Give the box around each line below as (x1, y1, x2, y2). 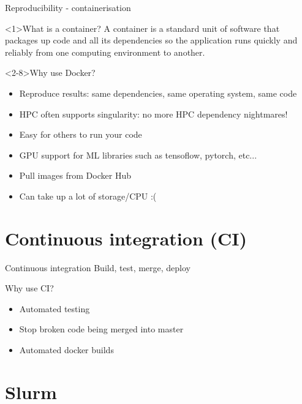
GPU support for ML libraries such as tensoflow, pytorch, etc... (19, 148, 257, 161)
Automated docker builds (19, 343, 114, 356)
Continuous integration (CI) (5, 225, 247, 250)
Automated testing (19, 302, 90, 315)
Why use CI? (5, 282, 54, 294)
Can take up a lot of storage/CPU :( (19, 189, 157, 202)
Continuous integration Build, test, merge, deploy (5, 261, 191, 274)
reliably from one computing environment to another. (5, 45, 205, 58)
